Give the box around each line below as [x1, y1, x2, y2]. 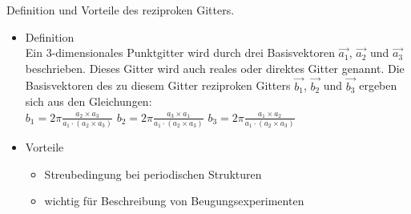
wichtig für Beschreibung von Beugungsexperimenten [44, 192, 304, 209]
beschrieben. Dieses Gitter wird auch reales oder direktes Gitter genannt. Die [25, 59, 405, 76]
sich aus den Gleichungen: [25, 93, 152, 110]
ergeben [359, 77, 397, 94]
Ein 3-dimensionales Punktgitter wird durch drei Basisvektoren [25, 44, 335, 61]
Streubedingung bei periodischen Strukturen [44, 165, 262, 182]
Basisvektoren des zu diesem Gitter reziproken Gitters [25, 77, 291, 94]
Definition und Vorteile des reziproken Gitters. [6, 2, 235, 18]
